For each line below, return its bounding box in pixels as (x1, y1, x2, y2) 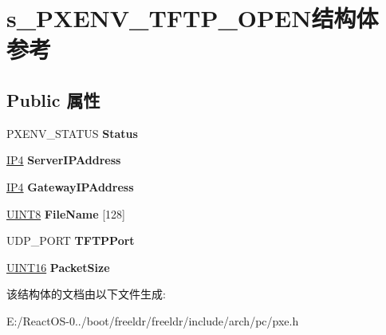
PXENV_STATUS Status (6, 124, 138, 141)
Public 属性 (6, 87, 100, 112)
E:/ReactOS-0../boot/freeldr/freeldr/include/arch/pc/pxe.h (6, 312, 299, 329)
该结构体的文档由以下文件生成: (6, 286, 166, 302)
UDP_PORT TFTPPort (6, 232, 135, 249)
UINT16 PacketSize (6, 258, 110, 275)
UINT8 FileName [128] (6, 205, 125, 222)
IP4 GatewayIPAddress (6, 178, 134, 195)
